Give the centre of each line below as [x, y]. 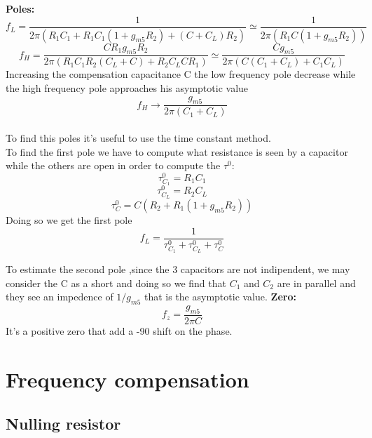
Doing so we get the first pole [69, 220]
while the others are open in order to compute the [113, 165]
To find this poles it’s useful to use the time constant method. [138, 137]
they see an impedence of [60, 297]
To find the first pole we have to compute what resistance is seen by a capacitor [177, 151]
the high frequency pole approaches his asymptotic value [127, 87]
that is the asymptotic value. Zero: [220, 297]
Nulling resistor [63, 424]
